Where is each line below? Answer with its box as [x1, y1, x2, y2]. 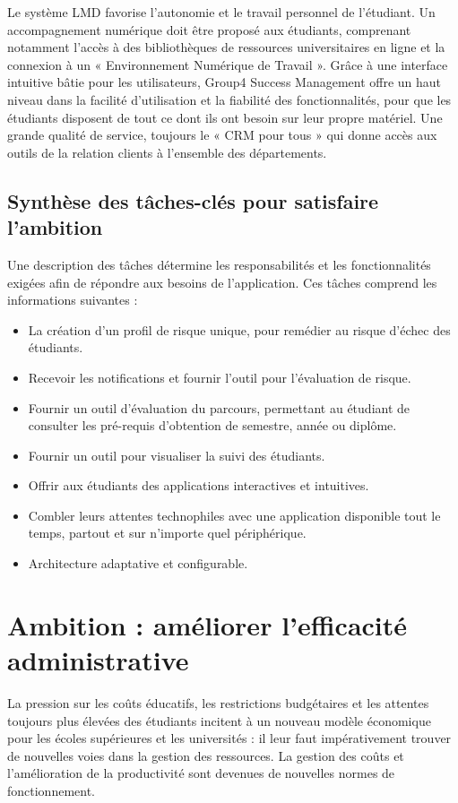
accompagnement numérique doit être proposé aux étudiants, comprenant [7, 20, 411, 39]
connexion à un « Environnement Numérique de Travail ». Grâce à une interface [7, 55, 448, 73]
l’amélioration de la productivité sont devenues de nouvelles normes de [7, 764, 395, 782]
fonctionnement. [7, 781, 96, 799]
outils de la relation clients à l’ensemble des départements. [7, 142, 327, 161]
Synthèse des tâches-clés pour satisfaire [7, 186, 379, 214]
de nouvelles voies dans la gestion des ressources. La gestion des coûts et [7, 746, 404, 764]
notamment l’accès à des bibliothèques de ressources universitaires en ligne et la [7, 38, 445, 56]
